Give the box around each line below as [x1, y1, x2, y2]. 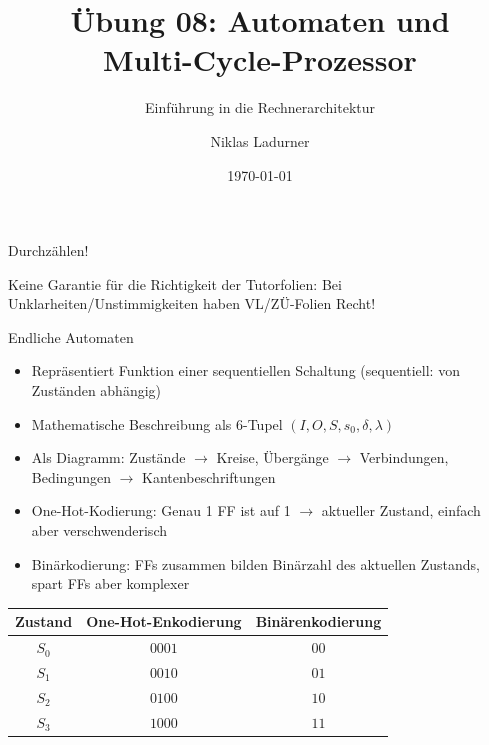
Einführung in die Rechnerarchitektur [144, 97, 376, 118]
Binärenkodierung [255, 611, 382, 632]
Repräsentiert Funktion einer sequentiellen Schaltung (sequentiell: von [31, 360, 460, 381]
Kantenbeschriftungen [142, 466, 276, 487]
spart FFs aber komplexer [31, 573, 190, 594]
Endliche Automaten [8, 326, 134, 347]
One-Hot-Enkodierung [86, 611, 242, 632]
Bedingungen [31, 466, 111, 487]
